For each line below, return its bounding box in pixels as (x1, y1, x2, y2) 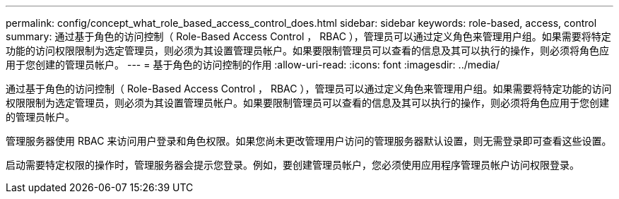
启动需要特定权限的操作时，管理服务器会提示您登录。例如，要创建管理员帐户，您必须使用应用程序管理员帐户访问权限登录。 (6, 159, 579, 171)
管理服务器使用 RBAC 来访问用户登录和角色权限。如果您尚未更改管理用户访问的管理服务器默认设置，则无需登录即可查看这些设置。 (6, 135, 612, 147)
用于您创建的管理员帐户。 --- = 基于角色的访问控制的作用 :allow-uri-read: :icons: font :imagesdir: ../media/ (6, 59, 500, 71)
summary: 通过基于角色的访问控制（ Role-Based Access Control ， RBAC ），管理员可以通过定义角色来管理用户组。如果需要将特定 (6, 30, 611, 42)
